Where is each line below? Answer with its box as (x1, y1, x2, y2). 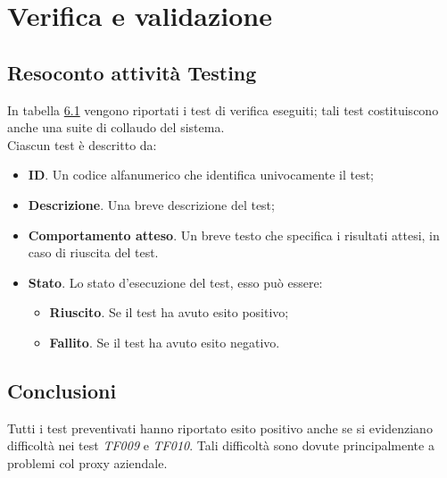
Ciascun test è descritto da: (7, 135, 157, 154)
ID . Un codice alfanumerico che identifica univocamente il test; (28, 165, 375, 184)
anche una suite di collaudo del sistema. (7, 118, 225, 137)
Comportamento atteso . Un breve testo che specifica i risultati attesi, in (28, 225, 440, 244)
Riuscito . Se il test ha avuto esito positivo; (49, 303, 289, 322)
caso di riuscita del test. (28, 243, 159, 262)
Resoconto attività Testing (7, 58, 257, 86)
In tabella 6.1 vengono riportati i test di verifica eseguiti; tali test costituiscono (7, 100, 439, 119)
